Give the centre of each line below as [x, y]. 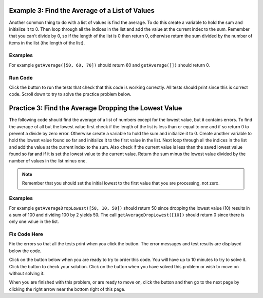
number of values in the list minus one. [48, 160]
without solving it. [27, 274]
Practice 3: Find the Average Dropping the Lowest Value [95, 108]
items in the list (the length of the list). [47, 43]
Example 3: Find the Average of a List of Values [82, 10]
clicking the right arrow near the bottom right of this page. [67, 289]
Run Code [21, 78]
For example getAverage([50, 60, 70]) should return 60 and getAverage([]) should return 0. [110, 65]
